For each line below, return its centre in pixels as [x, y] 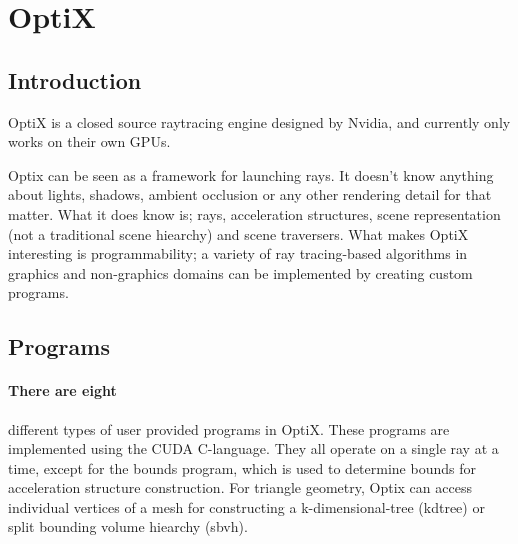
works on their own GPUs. [89, 141]
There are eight [62, 390]
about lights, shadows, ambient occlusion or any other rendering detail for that [250, 194]
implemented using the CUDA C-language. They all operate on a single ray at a [253, 448]
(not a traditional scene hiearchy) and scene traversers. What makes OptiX [238, 233]
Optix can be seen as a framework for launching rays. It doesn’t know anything [251, 174]
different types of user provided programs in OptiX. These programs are [229, 428]
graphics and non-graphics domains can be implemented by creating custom [240, 272]
